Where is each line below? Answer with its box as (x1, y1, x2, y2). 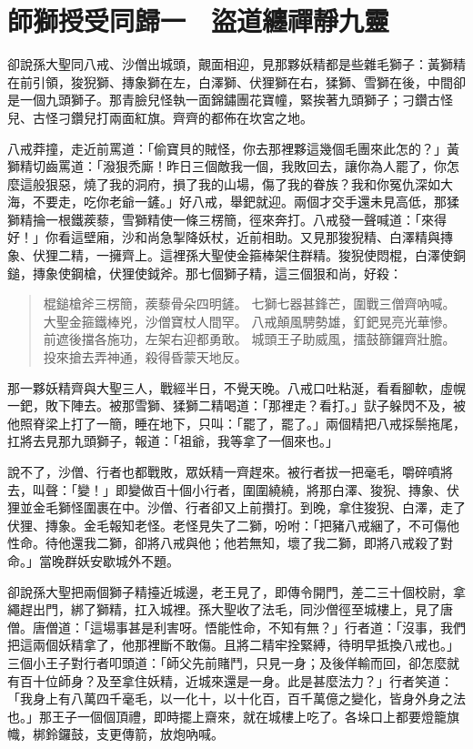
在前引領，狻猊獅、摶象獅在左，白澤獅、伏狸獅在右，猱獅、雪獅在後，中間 (7, 72, 453, 91)
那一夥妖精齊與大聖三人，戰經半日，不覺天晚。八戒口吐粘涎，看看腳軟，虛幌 (7, 378, 466, 397)
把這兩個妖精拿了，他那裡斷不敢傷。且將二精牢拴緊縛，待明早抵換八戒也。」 (7, 635, 459, 654)
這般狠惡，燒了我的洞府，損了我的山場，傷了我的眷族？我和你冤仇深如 (19, 174, 440, 193)
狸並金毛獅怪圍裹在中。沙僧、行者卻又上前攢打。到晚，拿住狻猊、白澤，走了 (7, 498, 466, 517)
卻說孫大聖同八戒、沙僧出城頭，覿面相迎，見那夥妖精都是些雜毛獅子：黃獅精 (7, 55, 466, 74)
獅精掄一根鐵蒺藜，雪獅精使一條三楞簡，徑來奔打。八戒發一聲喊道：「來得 (7, 209, 447, 228)
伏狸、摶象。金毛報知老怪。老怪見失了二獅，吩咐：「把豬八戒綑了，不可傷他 (7, 515, 459, 534)
